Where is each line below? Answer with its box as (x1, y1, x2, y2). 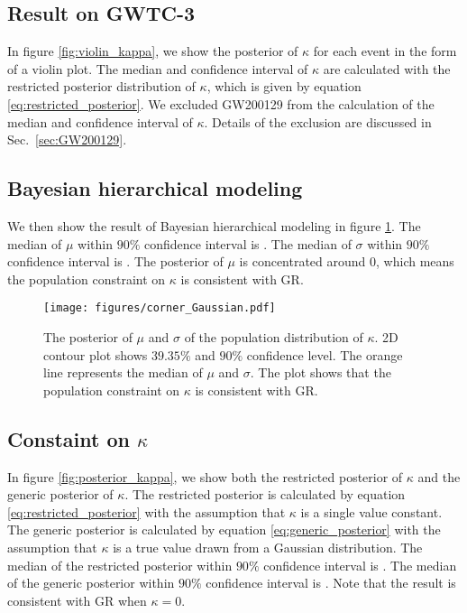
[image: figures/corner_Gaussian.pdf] (43, 302, 276, 315)
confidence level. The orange (246, 345, 403, 364)
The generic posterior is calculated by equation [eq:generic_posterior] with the (7, 520, 441, 539)
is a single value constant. (300, 502, 443, 521)
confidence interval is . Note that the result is (206, 573, 456, 592)
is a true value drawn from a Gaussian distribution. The (113, 537, 423, 556)
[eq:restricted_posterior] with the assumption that (7, 502, 286, 521)
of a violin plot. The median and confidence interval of (7, 59, 308, 78)
